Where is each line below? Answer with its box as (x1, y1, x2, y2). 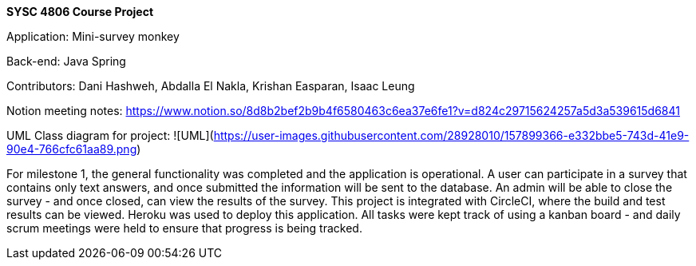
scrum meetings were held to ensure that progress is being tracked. (6, 221, 362, 235)
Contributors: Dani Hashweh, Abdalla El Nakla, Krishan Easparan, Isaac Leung (6, 79, 415, 93)
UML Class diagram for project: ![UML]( (6, 129, 214, 142)
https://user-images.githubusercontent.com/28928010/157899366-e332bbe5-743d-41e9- (213, 129, 690, 142)
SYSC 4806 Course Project (6, 5, 154, 18)
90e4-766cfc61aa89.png (6, 142, 137, 156)
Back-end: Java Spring (6, 54, 126, 68)
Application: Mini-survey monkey (6, 30, 180, 43)
